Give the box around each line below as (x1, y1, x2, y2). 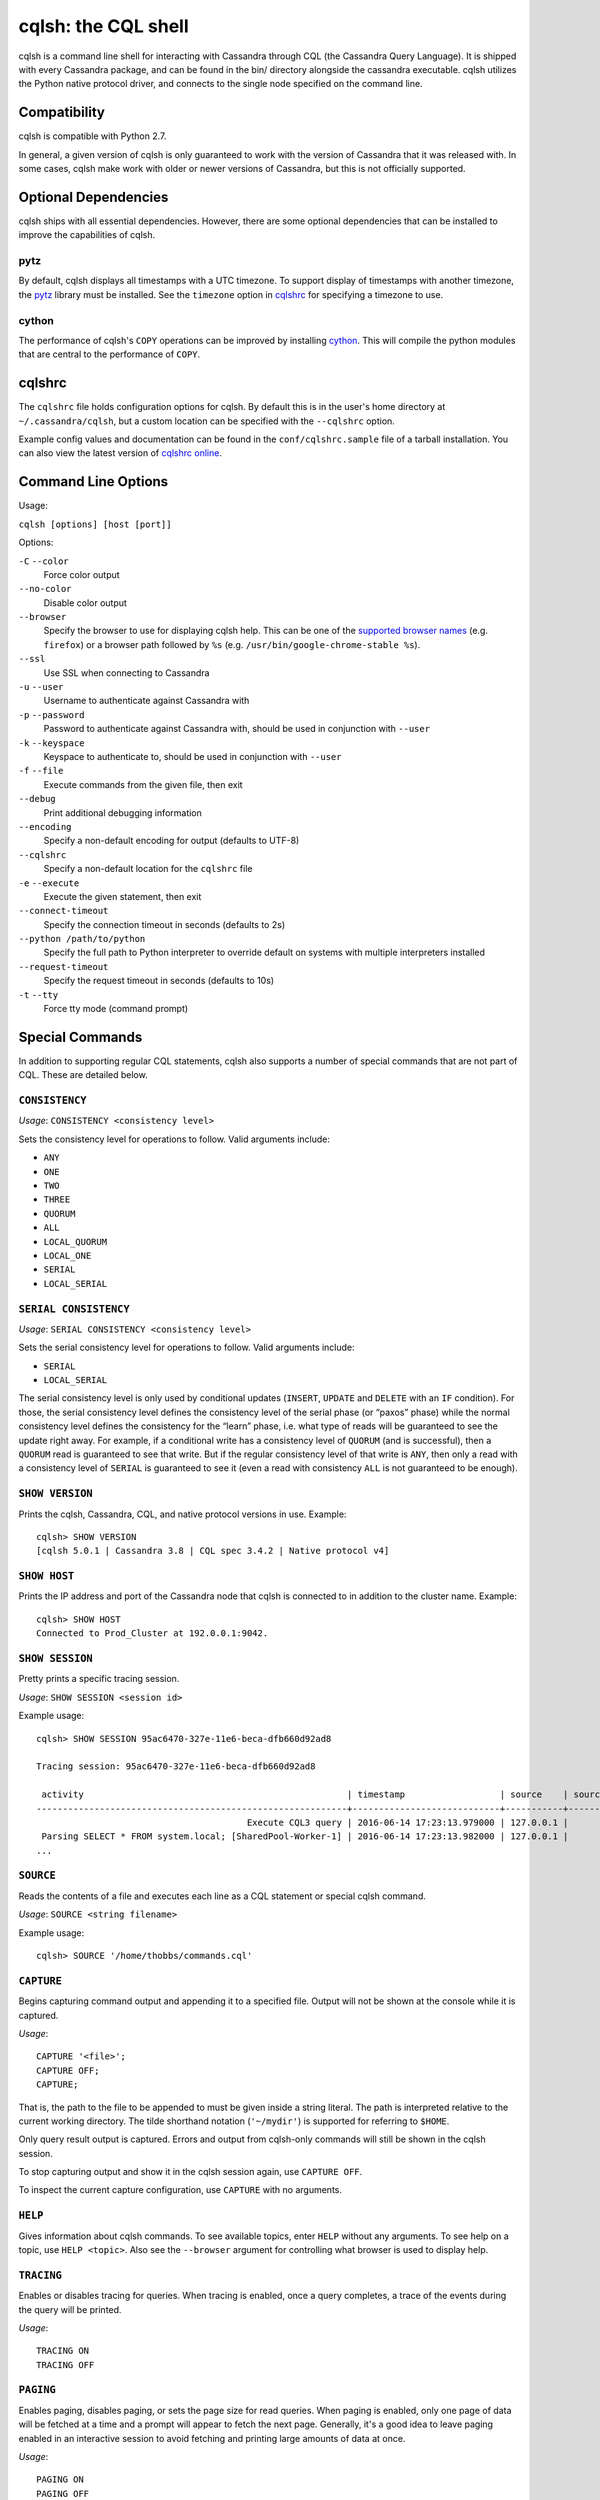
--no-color (18, 583, 72, 595)
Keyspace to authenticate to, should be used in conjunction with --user (43, 751, 342, 762)
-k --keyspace (18, 737, 85, 749)
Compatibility (18, 104, 105, 121)
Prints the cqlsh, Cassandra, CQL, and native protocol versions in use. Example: (18, 1508, 347, 1520)
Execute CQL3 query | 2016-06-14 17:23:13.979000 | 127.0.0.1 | (246, 1816, 569, 1828)
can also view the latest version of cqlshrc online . (18, 447, 222, 459)
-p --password (18, 709, 85, 720)
